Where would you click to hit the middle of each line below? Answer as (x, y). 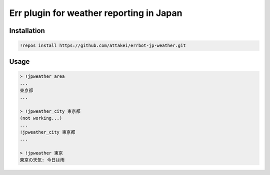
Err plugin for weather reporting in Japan (96, 13)
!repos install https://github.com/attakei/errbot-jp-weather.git (103, 46)
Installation (27, 31)
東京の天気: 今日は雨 (42, 160)
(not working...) (41, 118)
